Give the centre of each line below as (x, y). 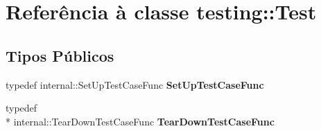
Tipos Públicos (60, 55)
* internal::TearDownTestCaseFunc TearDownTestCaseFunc (140, 121)
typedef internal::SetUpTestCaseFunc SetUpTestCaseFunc (135, 84)
